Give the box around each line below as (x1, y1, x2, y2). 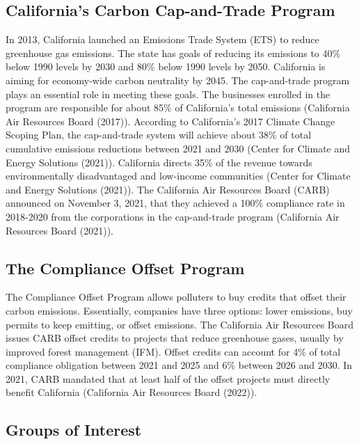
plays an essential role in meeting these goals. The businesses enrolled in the (6, 86, 330, 101)
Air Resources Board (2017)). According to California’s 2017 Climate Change (6, 113, 335, 128)
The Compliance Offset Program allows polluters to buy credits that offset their (6, 290, 346, 304)
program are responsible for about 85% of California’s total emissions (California (6, 100, 350, 115)
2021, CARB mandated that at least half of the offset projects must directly (6, 371, 330, 386)
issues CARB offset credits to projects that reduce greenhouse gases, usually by (6, 331, 344, 345)
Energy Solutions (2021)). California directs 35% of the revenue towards (6, 154, 312, 169)
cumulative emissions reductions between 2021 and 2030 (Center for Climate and (6, 141, 351, 155)
